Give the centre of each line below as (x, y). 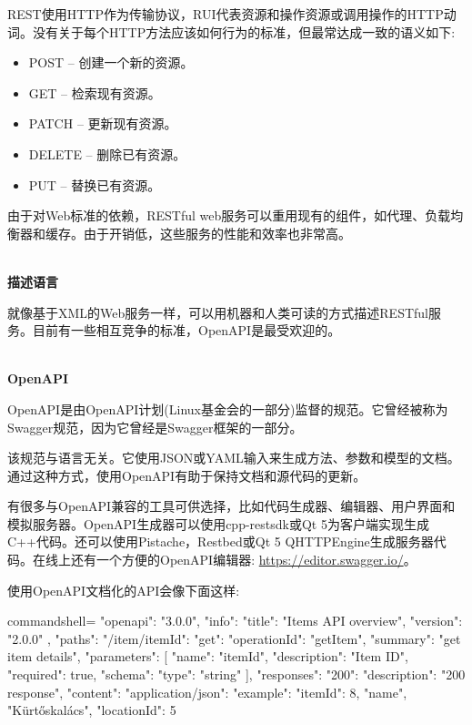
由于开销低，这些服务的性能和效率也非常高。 (217, 233)
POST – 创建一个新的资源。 (111, 62)
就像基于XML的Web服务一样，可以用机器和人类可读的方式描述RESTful (218, 312)
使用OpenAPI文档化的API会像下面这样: (124, 590)
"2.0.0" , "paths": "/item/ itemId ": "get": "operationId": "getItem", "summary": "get (234, 638)
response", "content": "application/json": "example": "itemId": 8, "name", (207, 692)
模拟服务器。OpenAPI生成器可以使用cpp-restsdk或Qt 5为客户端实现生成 (218, 523)
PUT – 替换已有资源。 (95, 184)
